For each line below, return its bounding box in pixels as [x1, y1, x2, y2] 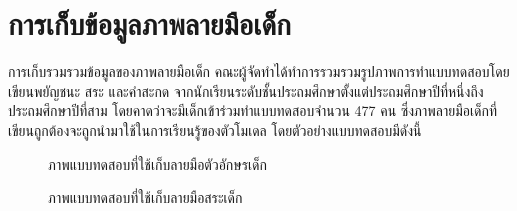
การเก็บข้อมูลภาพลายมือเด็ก [8, 3, 291, 44]
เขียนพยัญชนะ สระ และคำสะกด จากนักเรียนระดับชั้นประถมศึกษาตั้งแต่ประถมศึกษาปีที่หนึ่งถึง [8, 80, 484, 101]
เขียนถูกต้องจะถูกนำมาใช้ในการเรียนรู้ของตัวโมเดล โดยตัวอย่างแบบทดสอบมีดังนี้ [8, 119, 422, 140]
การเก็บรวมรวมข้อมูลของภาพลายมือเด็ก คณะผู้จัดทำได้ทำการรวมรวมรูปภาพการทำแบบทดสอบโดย [8, 61, 510, 82]
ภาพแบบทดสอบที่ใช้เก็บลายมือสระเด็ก [48, 187, 243, 208]
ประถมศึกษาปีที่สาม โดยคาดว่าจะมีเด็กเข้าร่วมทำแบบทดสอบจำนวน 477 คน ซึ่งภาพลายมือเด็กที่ [8, 100, 497, 121]
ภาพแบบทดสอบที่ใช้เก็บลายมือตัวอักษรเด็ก [48, 153, 267, 174]
